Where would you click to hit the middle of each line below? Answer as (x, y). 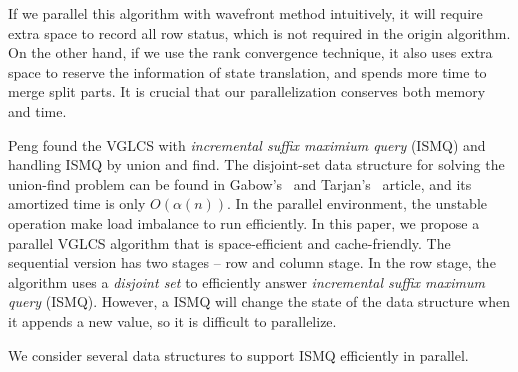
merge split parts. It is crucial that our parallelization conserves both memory (247, 91)
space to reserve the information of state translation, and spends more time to (247, 71)
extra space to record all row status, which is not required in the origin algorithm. (259, 32)
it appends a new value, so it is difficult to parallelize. (172, 320)
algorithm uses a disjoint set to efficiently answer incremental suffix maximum (246, 281)
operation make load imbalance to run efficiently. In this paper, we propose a (244, 222)
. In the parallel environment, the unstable (357, 203)
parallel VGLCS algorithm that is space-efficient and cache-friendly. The (229, 242)
